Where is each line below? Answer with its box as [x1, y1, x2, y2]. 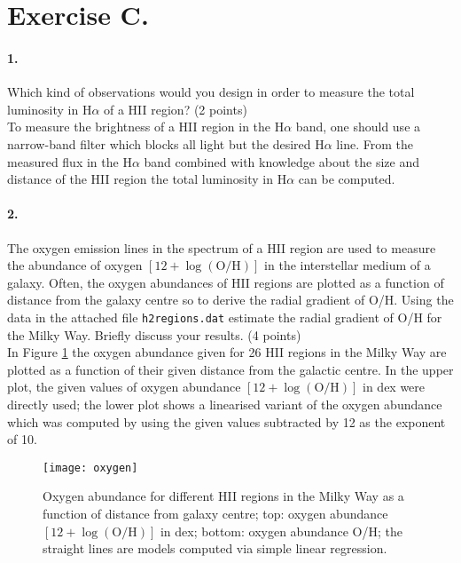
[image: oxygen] [43, 461, 138, 474]
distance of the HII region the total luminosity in [7, 170, 274, 188]
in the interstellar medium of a [264, 256, 431, 274]
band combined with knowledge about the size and [144, 152, 419, 170]
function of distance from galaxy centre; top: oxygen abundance [43, 504, 388, 522]
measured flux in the [7, 152, 119, 170]
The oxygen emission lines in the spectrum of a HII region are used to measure [7, 238, 436, 257]
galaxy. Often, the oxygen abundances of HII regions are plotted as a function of [7, 273, 444, 291]
